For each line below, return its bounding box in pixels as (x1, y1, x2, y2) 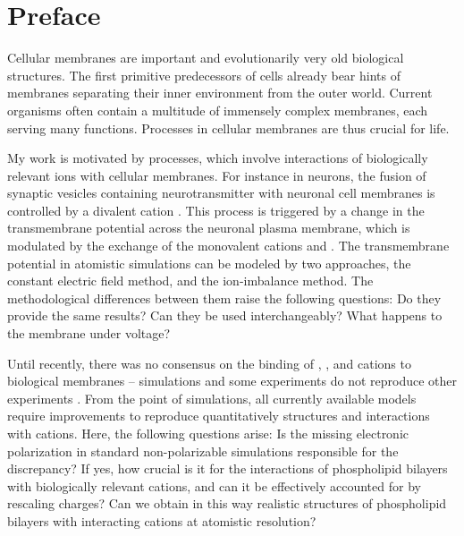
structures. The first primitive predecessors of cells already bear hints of (7, 65, 401, 84)
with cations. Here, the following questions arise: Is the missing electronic (7, 424, 409, 442)
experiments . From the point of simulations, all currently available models (7, 388, 417, 407)
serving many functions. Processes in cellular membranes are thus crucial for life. (7, 118, 450, 137)
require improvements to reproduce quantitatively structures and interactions (7, 406, 430, 425)
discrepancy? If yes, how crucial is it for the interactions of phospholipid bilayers (7, 459, 448, 478)
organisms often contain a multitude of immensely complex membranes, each (7, 100, 428, 119)
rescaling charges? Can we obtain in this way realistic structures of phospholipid (7, 494, 447, 513)
